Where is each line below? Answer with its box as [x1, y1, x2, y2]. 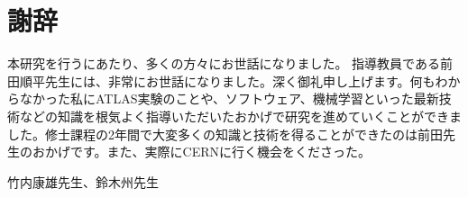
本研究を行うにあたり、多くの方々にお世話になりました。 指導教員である [7, 54, 440, 73]
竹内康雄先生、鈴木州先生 [7, 172, 159, 191]
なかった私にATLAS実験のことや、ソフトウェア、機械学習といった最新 [19, 89, 439, 108]
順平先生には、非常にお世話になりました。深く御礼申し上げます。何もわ [19, 71, 448, 90]
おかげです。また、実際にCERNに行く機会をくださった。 [32, 142, 372, 161]
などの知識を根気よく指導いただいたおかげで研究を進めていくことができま [19, 106, 462, 125]
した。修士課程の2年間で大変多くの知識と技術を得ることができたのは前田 [7, 124, 443, 143]
